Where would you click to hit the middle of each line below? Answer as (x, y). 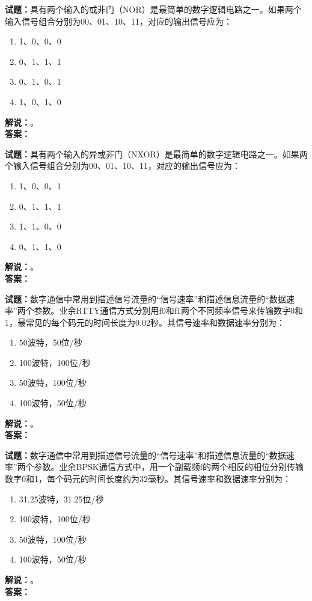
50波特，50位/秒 (50, 342)
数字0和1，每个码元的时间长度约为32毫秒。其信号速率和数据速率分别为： (148, 479)
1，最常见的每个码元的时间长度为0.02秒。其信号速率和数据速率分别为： (145, 322)
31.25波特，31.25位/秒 (61, 499)
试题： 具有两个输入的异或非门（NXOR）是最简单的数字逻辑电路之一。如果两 (156, 154)
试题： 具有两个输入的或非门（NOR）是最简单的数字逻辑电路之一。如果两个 (153, 9)
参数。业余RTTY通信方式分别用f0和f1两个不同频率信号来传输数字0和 (169, 310)
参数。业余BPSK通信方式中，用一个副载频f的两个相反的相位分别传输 (169, 467)
